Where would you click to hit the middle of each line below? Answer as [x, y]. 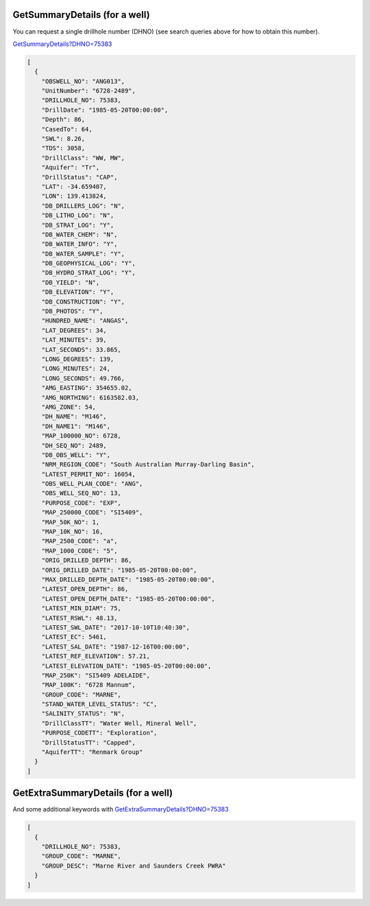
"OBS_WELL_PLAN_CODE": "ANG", [92, 484]
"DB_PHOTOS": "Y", [72, 311]
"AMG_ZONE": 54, [69, 407]
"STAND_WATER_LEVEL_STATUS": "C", [99, 704]
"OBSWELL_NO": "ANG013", [83, 81]
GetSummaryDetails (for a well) [81, 15]
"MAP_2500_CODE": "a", [79, 541]
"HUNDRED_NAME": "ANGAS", [85, 321]
